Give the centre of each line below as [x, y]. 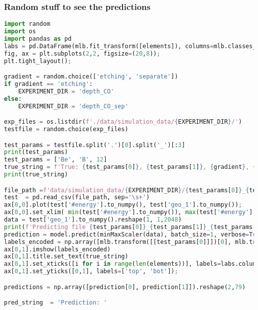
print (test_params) [36, 152]
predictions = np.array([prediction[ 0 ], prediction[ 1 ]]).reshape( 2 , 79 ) [125, 287]
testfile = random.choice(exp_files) [66, 129]
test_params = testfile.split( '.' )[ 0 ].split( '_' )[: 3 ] [95, 145]
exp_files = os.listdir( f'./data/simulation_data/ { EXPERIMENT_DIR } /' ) [123, 122]
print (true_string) [36, 175]
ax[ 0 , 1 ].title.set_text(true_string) [66, 257]
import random [27, 24]
